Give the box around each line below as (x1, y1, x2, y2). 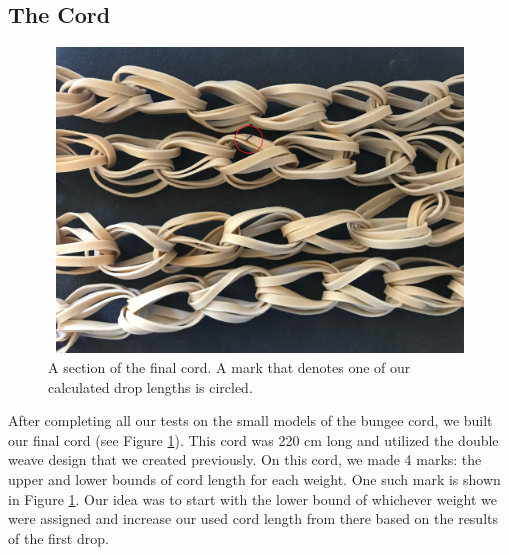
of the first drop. (8, 527, 109, 548)
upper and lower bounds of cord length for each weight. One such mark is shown (8, 468, 501, 489)
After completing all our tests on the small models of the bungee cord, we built (8, 410, 493, 431)
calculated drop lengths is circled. (48, 376, 253, 397)
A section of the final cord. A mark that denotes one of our (48, 356, 411, 377)
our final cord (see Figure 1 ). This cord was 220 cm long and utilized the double (8, 429, 499, 450)
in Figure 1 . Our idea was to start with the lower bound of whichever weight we (8, 488, 497, 509)
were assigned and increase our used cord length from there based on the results (8, 508, 498, 529)
